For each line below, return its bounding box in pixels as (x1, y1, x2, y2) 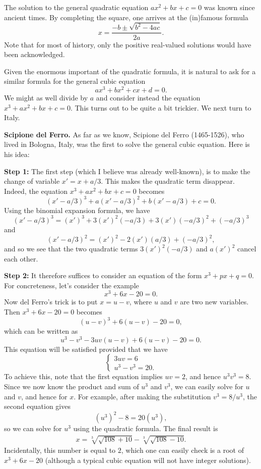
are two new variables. (180, 296, 249, 307)
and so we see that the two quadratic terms (4, 243, 138, 254)
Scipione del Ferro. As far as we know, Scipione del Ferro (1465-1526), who (4, 129, 244, 139)
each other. (4, 253, 38, 264)
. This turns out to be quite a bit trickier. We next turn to (70, 102, 251, 113)
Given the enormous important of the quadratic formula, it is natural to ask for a (4, 66, 256, 76)
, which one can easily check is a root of (121, 445, 244, 455)
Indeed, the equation (4, 185, 68, 196)
